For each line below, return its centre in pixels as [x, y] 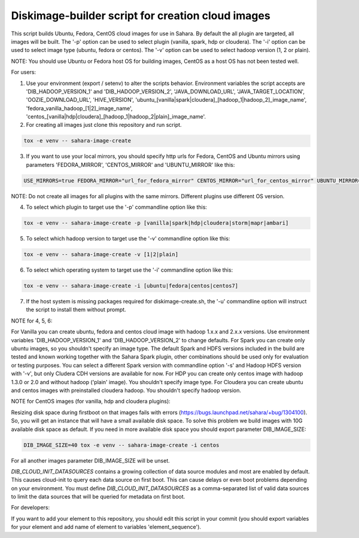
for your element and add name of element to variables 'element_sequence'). [106, 527]
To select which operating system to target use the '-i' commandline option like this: [130, 270]
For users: [23, 72]
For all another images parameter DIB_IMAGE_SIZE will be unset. [90, 460]
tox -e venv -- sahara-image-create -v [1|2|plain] [101, 255]
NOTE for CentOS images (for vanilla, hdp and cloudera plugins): [91, 402]
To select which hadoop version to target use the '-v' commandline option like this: [128, 239]
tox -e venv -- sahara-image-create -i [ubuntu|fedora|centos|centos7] [131, 286]
